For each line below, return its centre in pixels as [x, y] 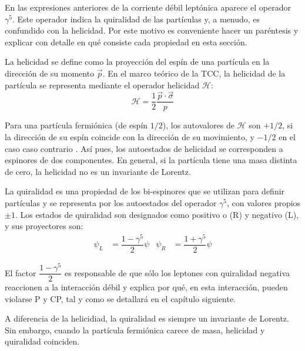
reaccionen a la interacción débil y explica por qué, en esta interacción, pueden [146, 287]
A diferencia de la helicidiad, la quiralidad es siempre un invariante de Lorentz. [147, 318]
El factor [21, 272]
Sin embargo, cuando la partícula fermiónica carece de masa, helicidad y [135, 330]
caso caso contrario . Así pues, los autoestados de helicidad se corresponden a [144, 148]
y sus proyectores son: [44, 226]
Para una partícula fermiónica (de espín [76, 125]
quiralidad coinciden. [42, 341]
